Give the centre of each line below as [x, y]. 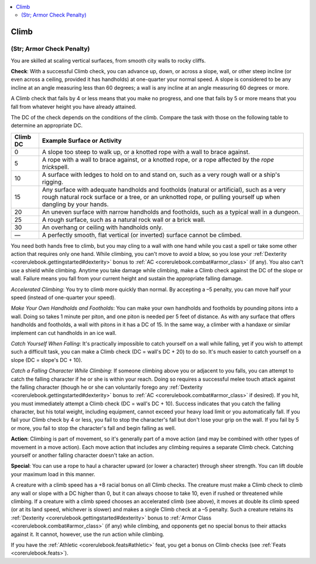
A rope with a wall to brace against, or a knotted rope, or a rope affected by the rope [158, 159]
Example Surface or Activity [82, 141]
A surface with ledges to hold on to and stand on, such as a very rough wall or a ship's [161, 175]
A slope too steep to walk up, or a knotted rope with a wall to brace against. [146, 152]
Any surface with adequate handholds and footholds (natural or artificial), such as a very [164, 189]
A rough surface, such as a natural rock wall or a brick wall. [124, 220]
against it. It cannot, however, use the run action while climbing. [87, 534]
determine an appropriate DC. [47, 125]
